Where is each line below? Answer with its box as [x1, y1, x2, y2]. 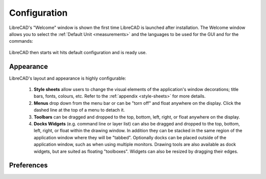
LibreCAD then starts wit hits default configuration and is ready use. [9, 49, 147, 55]
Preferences [9, 161, 48, 170]
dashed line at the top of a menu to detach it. [33, 107, 125, 113]
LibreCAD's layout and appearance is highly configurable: [9, 75, 127, 81]
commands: [9, 38, 33, 44]
